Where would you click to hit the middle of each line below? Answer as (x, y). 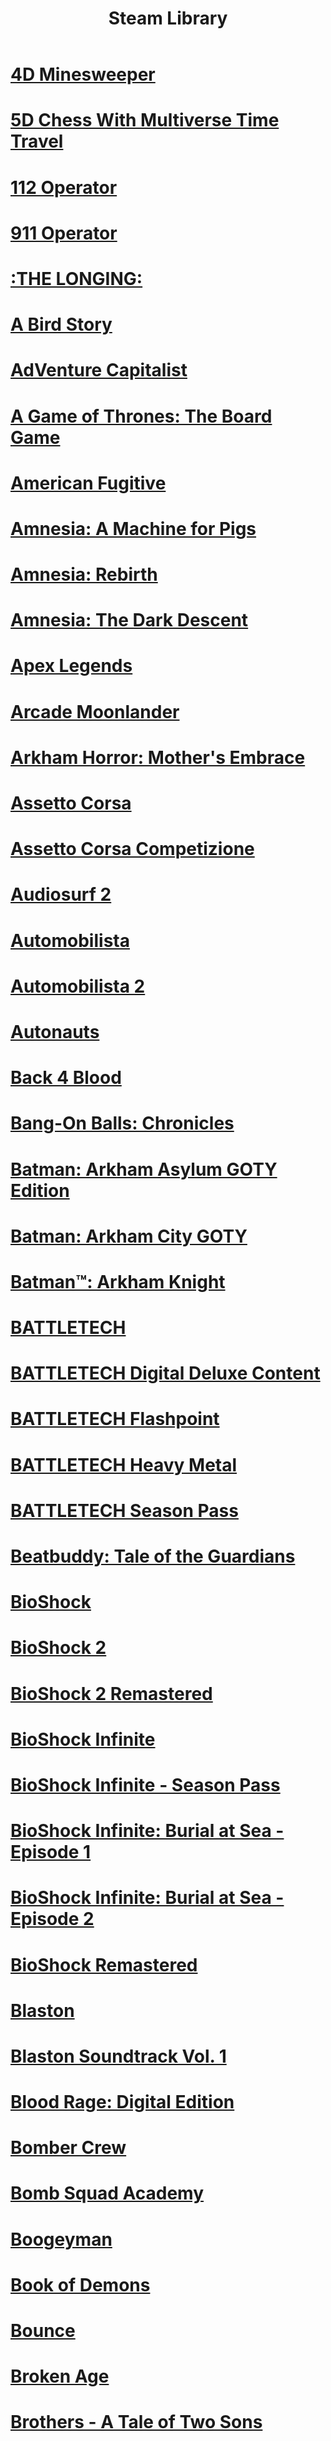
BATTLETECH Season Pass (124, 1510)
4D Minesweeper (83, 74)
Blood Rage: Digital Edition (122, 2102)
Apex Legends (71, 666)
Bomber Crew (68, 2148)
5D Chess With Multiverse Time (145, 120)
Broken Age (60, 2376)
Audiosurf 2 (61, 894)
